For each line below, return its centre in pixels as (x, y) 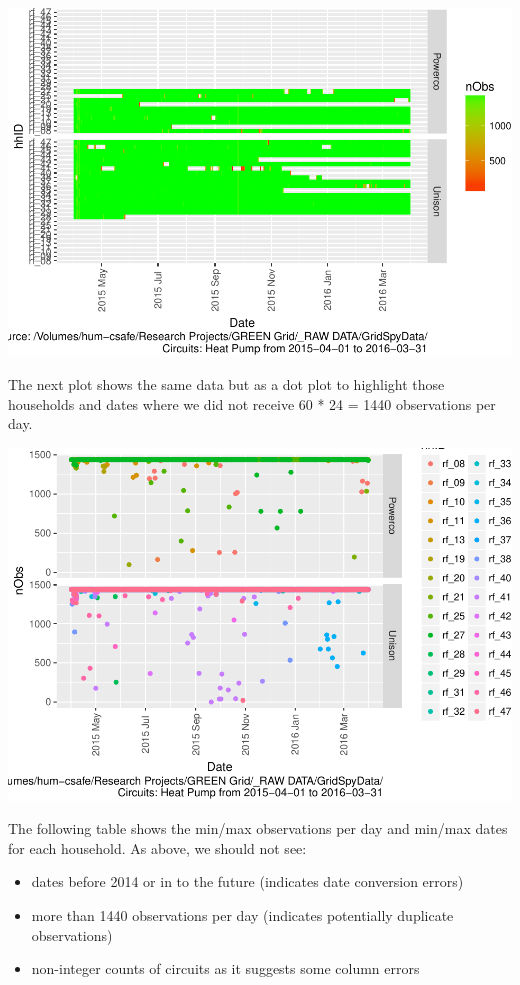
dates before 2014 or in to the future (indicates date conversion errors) (247, 881)
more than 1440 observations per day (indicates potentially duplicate (242, 915)
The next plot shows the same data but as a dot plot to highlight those (226, 384)
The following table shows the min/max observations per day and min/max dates (258, 828)
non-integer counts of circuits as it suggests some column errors (225, 968)
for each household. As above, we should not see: (157, 847)
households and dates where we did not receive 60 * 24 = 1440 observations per (252, 403)
